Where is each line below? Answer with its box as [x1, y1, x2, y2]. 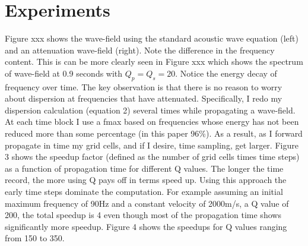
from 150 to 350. [5, 232, 65, 244]
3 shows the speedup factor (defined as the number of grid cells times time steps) [5, 150, 300, 163]
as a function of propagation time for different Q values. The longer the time [5, 162, 284, 174]
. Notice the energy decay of [175, 67, 277, 79]
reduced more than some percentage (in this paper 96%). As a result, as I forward [5, 127, 303, 140]
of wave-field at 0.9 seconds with [5, 67, 123, 79]
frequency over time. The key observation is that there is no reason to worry [5, 80, 282, 93]
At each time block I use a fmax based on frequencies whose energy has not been [5, 115, 299, 128]
